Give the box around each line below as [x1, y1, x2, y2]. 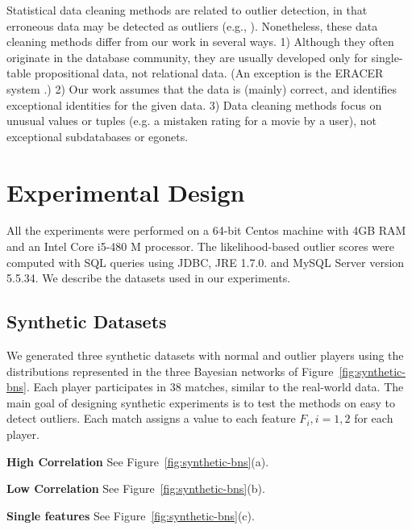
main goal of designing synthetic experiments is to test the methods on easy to [6, 394, 395, 411]
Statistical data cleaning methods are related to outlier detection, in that [6, 2, 368, 18]
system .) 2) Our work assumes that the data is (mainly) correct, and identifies [6, 80, 397, 97]
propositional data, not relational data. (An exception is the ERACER [34, 65, 384, 81]
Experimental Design [6, 175, 245, 208]
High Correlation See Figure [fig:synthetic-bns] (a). [6, 453, 269, 469]
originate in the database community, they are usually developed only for [6, 48, 368, 65]
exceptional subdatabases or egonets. [6, 127, 189, 144]
